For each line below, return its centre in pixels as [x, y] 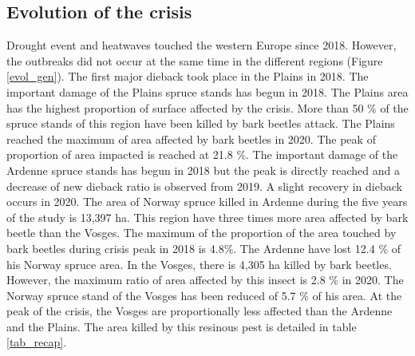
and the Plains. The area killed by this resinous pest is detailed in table [182, 326]
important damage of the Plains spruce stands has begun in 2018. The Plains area [207, 91]
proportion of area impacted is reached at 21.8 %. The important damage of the [202, 154]
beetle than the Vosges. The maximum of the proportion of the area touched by [202, 233]
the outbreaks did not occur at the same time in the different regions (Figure [195, 60]
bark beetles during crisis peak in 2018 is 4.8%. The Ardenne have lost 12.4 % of [204, 248]
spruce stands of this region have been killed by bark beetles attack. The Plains [201, 123]
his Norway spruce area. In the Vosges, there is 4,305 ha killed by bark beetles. [199, 264]
